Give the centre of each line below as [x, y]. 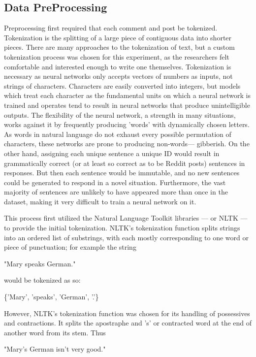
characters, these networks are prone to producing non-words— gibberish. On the [127, 144]
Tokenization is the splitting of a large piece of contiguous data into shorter [118, 37]
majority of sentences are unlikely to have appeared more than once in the [116, 192]
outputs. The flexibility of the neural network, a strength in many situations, [120, 114]
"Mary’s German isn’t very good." [55, 349]
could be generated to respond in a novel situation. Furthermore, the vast [115, 182]
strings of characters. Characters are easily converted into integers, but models [122, 85]
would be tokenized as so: [42, 280]
